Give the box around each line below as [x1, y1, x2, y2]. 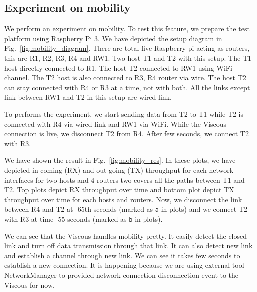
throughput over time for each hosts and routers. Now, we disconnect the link [4, 194, 242, 204]
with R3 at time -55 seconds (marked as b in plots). [4, 213, 163, 224]
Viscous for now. [4, 279, 55, 290]
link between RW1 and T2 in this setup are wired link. [4, 92, 172, 102]
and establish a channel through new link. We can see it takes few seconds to [4, 250, 240, 260]
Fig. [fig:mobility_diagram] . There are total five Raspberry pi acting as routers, [4, 43, 250, 53]
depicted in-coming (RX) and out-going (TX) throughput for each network [4, 164, 234, 175]
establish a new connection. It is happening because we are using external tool [4, 260, 244, 270]
